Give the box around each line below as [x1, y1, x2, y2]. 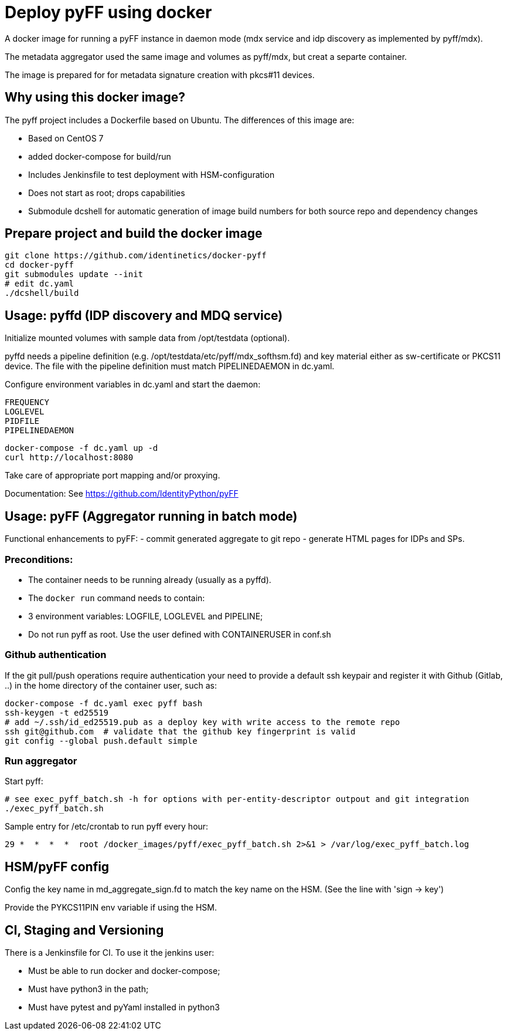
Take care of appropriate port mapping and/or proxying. [5, 470, 220, 481]
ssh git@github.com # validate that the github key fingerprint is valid [5, 726, 356, 736]
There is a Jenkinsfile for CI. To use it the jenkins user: [5, 948, 215, 958]
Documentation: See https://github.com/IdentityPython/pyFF [5, 488, 239, 499]
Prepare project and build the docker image [5, 226, 263, 241]
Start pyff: [5, 776, 43, 787]
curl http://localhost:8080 [5, 453, 134, 463]
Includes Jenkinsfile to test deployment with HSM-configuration [28, 169, 275, 180]
